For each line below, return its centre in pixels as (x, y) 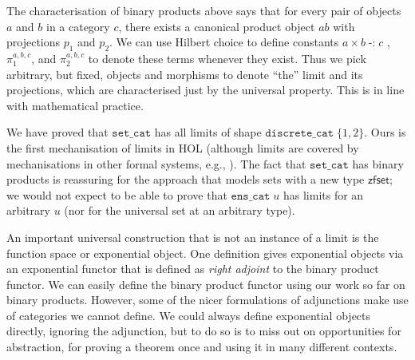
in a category (78, 26)
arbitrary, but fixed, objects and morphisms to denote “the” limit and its (185, 74)
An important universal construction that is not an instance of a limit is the (193, 237)
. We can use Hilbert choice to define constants (224, 42)
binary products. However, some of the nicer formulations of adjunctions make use (207, 300)
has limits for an (323, 194)
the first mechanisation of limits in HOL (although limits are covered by (183, 147)
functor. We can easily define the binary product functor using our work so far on (206, 284)
